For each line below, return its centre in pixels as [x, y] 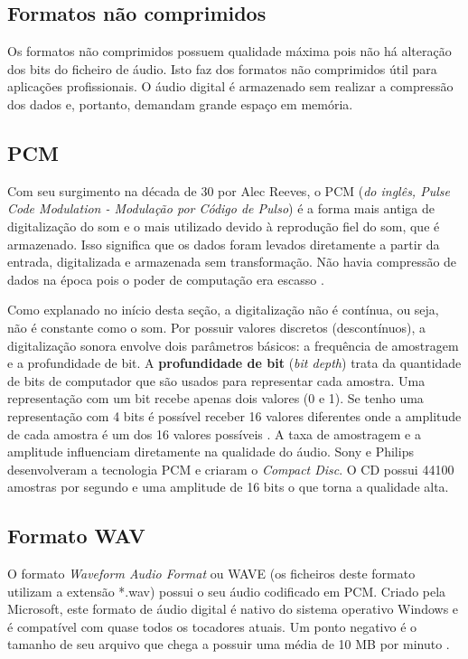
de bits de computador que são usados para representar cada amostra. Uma [216, 380]
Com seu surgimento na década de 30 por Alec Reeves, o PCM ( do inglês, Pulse [229, 190]
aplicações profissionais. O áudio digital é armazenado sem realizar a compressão [230, 86]
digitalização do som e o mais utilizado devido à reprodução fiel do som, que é [224, 226]
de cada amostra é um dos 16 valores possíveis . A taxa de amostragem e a [214, 433]
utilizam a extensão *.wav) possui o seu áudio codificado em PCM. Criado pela [227, 591]
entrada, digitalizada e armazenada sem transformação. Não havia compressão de [232, 262]
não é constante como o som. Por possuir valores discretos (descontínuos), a [216, 327]
